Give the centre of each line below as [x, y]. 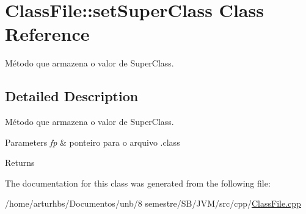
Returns [20, 162]
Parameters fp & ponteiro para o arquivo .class [93, 142]
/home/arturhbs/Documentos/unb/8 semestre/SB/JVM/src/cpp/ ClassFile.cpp [153, 203]
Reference [47, 34]
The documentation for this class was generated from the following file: [138, 183]
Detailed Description [72, 96]
